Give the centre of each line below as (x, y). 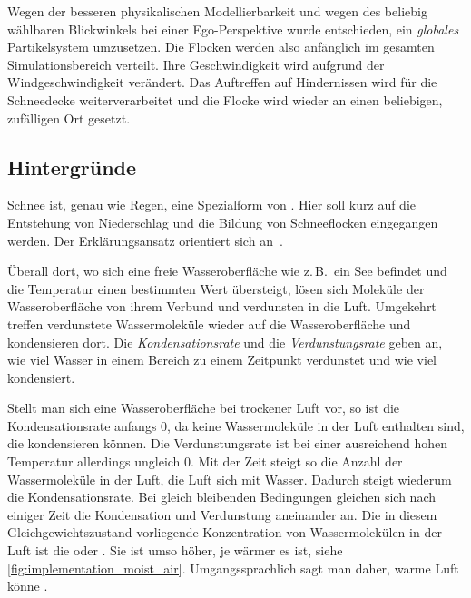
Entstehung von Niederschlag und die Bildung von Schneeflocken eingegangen (223, 222)
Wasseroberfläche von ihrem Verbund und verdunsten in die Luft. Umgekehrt (222, 306)
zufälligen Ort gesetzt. (69, 118)
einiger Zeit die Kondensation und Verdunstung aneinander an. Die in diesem (222, 514)
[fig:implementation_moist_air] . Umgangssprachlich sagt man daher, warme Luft (233, 568)
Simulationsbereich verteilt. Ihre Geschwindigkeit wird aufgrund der (196, 64)
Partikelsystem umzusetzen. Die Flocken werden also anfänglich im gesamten (221, 47)
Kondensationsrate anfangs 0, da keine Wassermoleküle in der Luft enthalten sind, (236, 425)
